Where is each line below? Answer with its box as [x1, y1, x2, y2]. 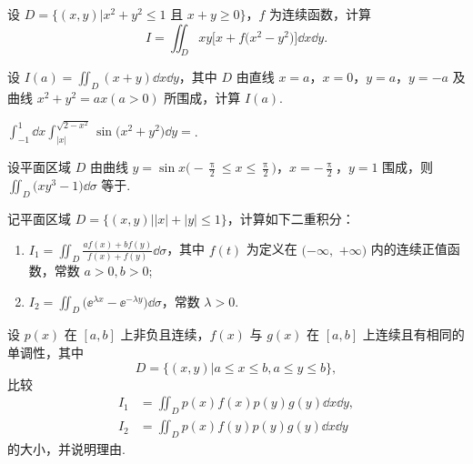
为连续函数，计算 [268, 5, 371, 23]
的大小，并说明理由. [7, 439, 126, 458]
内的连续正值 [370, 239, 448, 258]
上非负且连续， [120, 325, 210, 344]
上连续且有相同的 [362, 325, 465, 344]
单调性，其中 [7, 343, 84, 362]
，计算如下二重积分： [226, 208, 355, 227]
